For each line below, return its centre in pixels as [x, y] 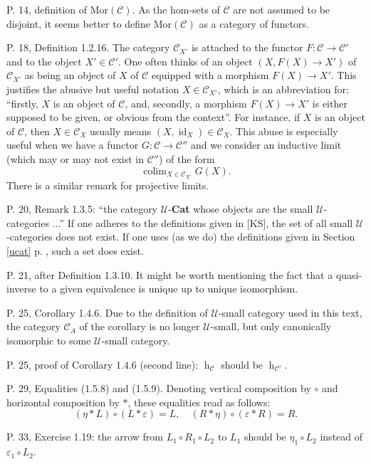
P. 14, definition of [47, 9]
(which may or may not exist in [75, 158]
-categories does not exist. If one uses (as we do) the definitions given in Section [181, 237]
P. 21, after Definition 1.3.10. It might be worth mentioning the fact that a [170, 274]
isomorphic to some [49, 340]
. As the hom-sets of [176, 9]
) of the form [187, 158]
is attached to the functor [247, 47]
